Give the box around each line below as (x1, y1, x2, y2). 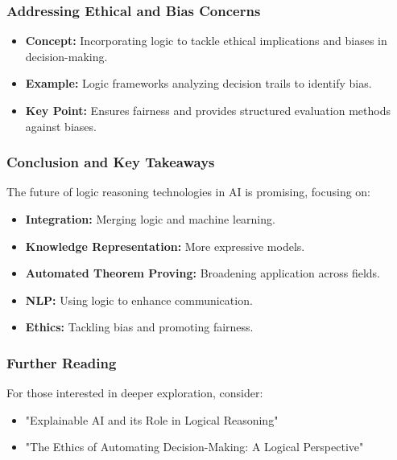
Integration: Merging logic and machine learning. (25, 211, 275, 227)
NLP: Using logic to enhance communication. (25, 291, 253, 308)
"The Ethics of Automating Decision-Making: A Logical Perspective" (25, 438, 364, 455)
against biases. (25, 117, 97, 134)
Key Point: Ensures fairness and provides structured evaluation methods (25, 102, 391, 118)
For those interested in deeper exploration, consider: (6, 384, 263, 401)
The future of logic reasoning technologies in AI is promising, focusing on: (6, 183, 371, 200)
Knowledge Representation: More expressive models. (25, 237, 305, 254)
